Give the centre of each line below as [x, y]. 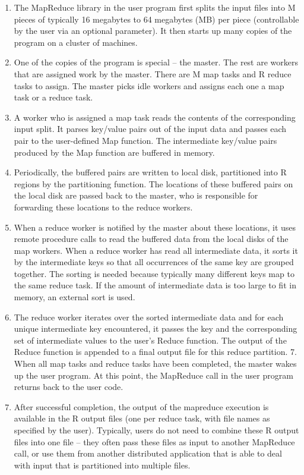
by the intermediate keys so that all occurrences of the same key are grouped [154, 262]
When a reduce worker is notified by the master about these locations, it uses [155, 227]
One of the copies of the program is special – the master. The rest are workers [156, 62]
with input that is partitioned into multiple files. [102, 465]
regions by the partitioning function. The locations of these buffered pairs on [153, 183]
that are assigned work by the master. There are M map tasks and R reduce [153, 73]
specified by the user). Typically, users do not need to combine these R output [156, 430]
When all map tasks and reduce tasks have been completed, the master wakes [155, 364]
